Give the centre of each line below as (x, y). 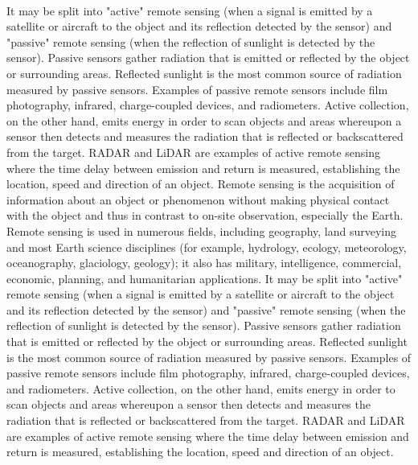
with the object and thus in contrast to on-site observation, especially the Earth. (205, 215)
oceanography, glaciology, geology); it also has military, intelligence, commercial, (204, 263)
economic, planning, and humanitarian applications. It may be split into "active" (205, 278)
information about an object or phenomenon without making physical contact (198, 199)
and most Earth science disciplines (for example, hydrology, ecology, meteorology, (207, 247)
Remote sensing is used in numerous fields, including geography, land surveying (202, 230)
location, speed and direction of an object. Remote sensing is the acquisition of (201, 184)
